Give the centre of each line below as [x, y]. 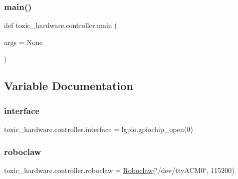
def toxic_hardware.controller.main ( [61, 25]
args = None [23, 42]
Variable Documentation [69, 86]
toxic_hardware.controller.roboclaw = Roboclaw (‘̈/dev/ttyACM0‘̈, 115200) [119, 170]
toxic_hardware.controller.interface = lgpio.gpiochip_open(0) [99, 129]
